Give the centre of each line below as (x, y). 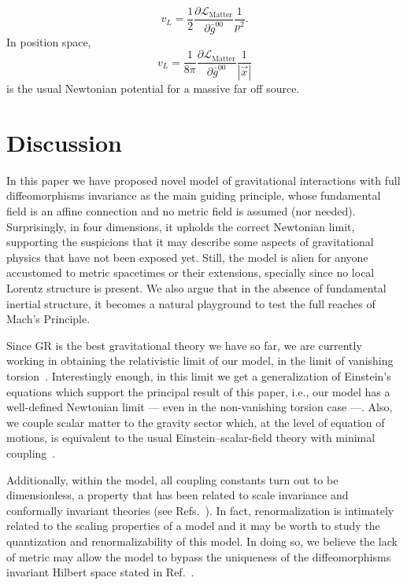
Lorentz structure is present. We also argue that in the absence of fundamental (196, 288)
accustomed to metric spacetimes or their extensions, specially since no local (191, 272)
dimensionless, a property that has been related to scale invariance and (178, 495)
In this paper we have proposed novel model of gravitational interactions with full (203, 180)
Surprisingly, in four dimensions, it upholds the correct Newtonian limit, (181, 226)
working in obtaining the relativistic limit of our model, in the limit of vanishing (200, 361)
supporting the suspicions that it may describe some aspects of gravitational (190, 242)
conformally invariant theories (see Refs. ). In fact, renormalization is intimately (200, 510)
